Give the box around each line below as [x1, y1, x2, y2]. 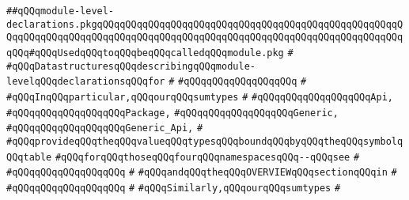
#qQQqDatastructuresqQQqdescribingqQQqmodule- [6, 60, 256, 72]
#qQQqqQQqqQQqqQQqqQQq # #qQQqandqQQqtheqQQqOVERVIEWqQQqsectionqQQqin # [6, 167, 397, 179]
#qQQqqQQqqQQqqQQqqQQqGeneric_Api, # [6, 123, 203, 134]
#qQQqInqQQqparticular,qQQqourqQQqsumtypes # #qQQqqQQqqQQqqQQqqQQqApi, [6, 91, 394, 103]
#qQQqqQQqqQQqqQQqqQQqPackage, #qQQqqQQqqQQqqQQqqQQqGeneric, [6, 107, 339, 119]
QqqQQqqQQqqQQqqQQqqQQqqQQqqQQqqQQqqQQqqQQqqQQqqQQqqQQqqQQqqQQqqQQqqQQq [6, 32, 403, 43]
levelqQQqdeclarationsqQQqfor [6, 76, 165, 88]
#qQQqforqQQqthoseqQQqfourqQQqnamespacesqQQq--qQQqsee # [55, 151, 360, 163]
